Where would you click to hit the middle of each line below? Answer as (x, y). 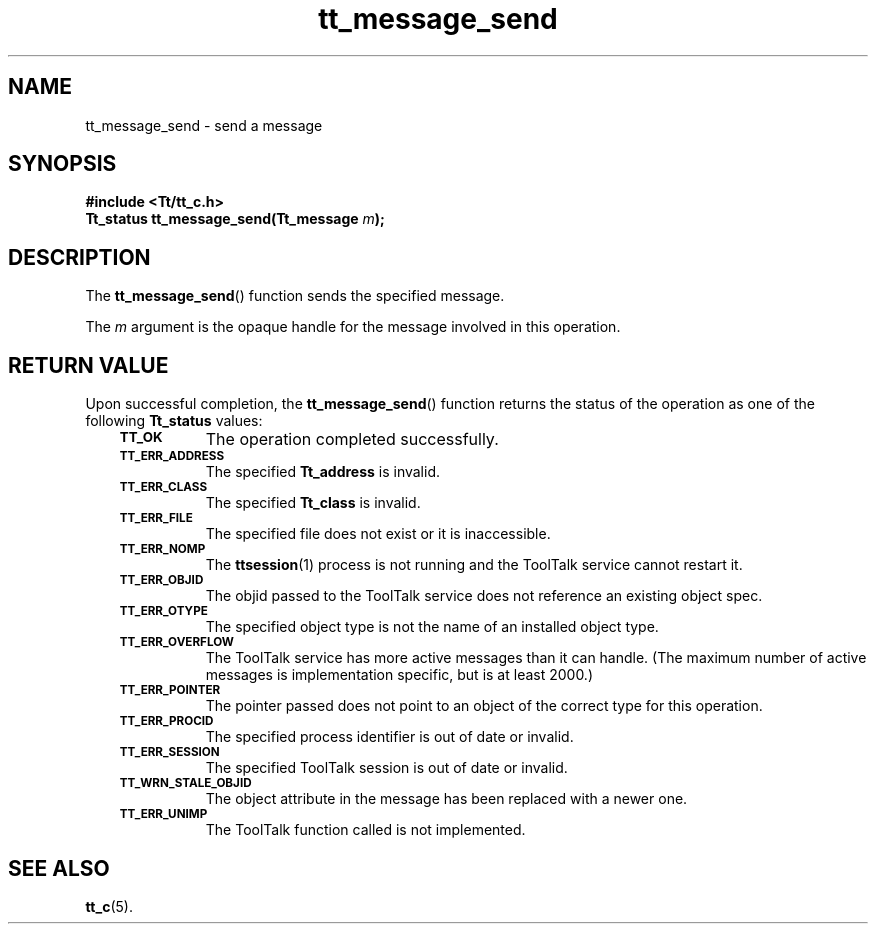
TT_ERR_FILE (156, 518)
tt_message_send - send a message (204, 125)
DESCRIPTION (79, 257)
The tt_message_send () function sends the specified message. (295, 296)
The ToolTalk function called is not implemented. (365, 830)
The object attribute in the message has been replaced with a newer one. (446, 799)
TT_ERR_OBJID (161, 580)
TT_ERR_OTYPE (163, 611)
